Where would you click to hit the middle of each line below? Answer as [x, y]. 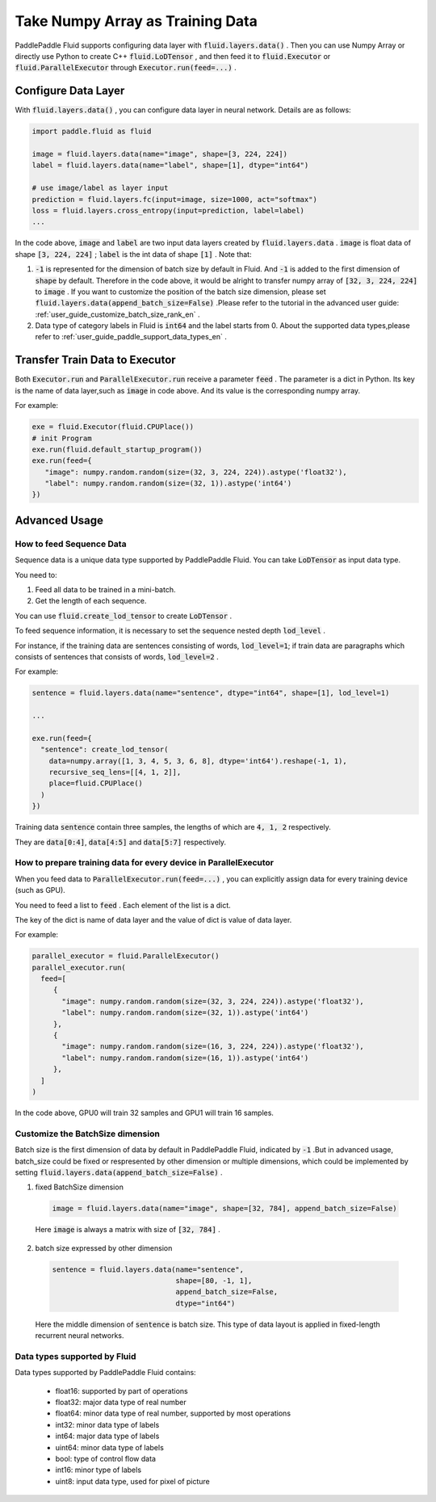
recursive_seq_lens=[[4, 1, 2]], [115, 772]
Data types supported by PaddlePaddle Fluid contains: [106, 1373]
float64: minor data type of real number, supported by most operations [173, 1413]
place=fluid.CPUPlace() [96, 783]
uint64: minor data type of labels [110, 1447]
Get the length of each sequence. [91, 601]
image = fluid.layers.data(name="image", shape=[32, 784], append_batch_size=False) [224, 1209]
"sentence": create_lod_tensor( [105, 750]
